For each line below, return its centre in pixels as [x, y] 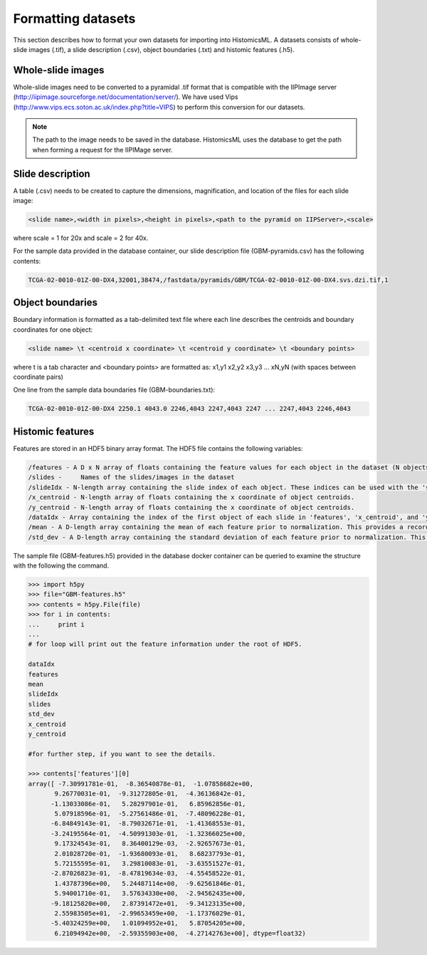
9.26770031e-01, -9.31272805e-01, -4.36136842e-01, [150, 794]
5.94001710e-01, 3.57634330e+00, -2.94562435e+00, [150, 893]
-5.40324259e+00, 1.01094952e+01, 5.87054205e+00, [148, 923]
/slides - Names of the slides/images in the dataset [131, 477]
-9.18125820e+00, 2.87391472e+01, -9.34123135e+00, [148, 903]
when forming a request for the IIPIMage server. [103, 150]
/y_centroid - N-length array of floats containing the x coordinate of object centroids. [191, 507]
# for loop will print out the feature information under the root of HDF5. [165, 644]
